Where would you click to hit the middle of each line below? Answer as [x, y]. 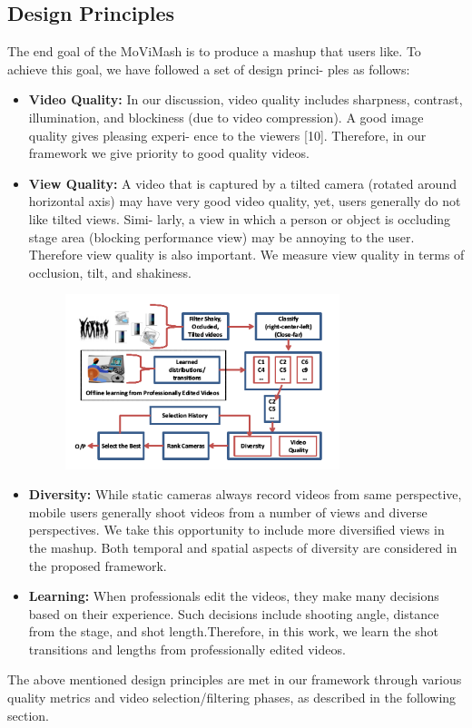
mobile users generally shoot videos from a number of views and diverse [228, 512]
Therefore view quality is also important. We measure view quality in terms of [246, 255]
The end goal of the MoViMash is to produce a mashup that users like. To [214, 51]
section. [28, 715]
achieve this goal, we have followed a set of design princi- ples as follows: [209, 69]
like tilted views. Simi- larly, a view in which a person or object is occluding [240, 218]
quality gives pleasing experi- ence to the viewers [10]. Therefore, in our [227, 135]
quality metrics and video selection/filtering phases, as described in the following [232, 698]
